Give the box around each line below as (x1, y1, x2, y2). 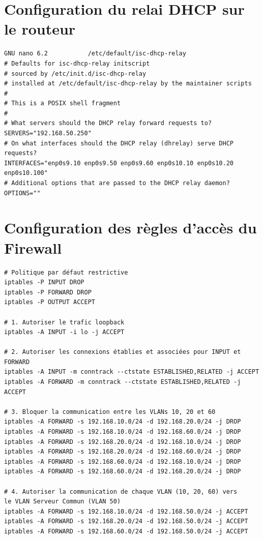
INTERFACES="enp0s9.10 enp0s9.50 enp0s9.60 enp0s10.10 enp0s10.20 (4, 159, 234, 167)
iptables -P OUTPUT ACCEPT (4, 298, 95, 306)
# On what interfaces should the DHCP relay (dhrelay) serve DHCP (4, 139, 234, 147)
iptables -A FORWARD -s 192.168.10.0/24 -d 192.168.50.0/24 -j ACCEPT (4, 507, 248, 515)
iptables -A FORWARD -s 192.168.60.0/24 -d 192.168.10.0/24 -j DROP (4, 458, 241, 465)
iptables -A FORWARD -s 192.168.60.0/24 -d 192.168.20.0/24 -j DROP (4, 468, 241, 475)
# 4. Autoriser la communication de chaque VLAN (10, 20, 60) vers (4, 488, 238, 495)
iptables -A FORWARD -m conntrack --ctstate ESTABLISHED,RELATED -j (4, 378, 241, 386)
